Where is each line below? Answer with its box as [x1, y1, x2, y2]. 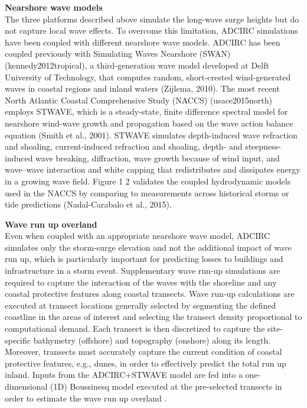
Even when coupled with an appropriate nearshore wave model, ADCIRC [5, 229, 270, 242]
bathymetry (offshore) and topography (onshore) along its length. [33, 333, 271, 346]
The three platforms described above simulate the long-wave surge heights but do [5, 12, 299, 25]
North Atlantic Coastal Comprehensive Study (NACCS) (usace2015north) [5, 93, 273, 106]
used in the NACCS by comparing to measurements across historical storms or [5, 186, 289, 199]
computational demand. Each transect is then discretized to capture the [5, 322, 265, 335]
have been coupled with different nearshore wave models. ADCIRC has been [5, 35, 280, 48]
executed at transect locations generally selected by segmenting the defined [5, 299, 276, 311]
